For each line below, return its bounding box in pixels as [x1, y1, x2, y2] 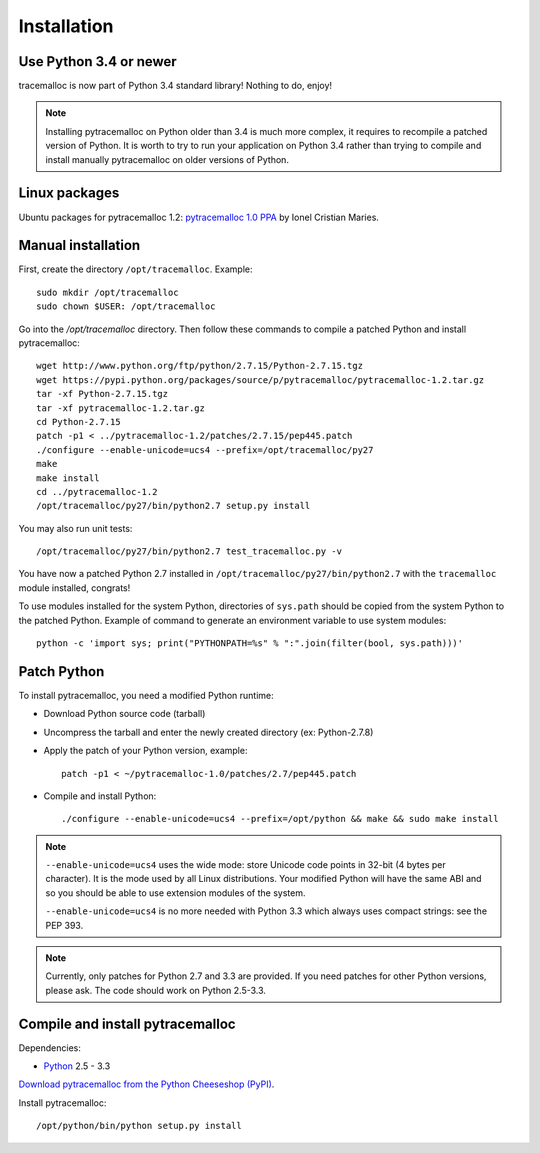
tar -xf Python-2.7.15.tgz [36, 388, 169, 400]
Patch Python [18, 663, 105, 680]
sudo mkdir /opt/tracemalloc [36, 286, 179, 298]
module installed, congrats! [18, 581, 131, 594]
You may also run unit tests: [18, 522, 133, 534]
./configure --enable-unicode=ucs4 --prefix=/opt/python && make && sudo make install [61, 813, 499, 825]
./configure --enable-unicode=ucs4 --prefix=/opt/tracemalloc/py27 [36, 444, 374, 455]
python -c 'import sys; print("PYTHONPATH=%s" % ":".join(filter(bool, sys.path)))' [36, 638, 464, 649]
